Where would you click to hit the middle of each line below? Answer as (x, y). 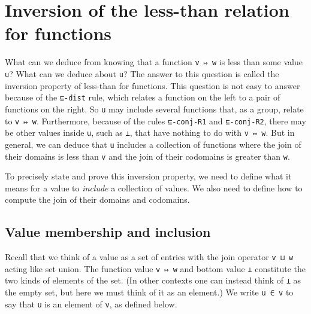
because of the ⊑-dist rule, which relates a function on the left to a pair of (143, 97)
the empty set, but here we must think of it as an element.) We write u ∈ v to (149, 292)
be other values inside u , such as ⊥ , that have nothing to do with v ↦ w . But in (150, 132)
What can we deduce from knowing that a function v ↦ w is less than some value (154, 62)
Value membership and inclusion (108, 232)
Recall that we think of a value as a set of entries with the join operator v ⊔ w (149, 257)
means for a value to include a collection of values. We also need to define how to (154, 188)
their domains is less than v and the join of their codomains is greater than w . (147, 156)
